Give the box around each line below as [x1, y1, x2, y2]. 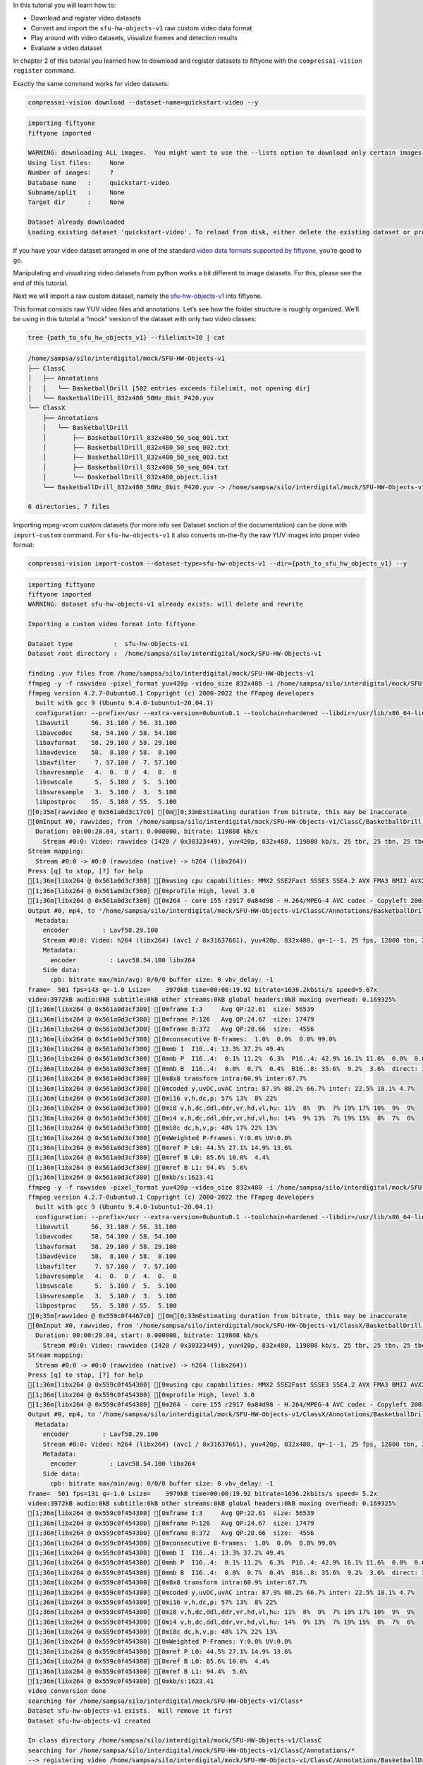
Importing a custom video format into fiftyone [27, 620, 195, 628]
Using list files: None [27, 159, 125, 167]
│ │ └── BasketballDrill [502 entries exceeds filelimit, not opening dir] [27, 384, 311, 392]
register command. [13, 66, 76, 75]
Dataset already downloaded [27, 218, 125, 226]
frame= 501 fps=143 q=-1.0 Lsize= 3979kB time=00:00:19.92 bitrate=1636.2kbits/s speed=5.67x [27, 986, 377, 993]
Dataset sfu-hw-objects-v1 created [27, 1716, 151, 1725]
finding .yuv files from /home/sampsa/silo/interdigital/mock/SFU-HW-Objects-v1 [27, 669, 314, 678]
